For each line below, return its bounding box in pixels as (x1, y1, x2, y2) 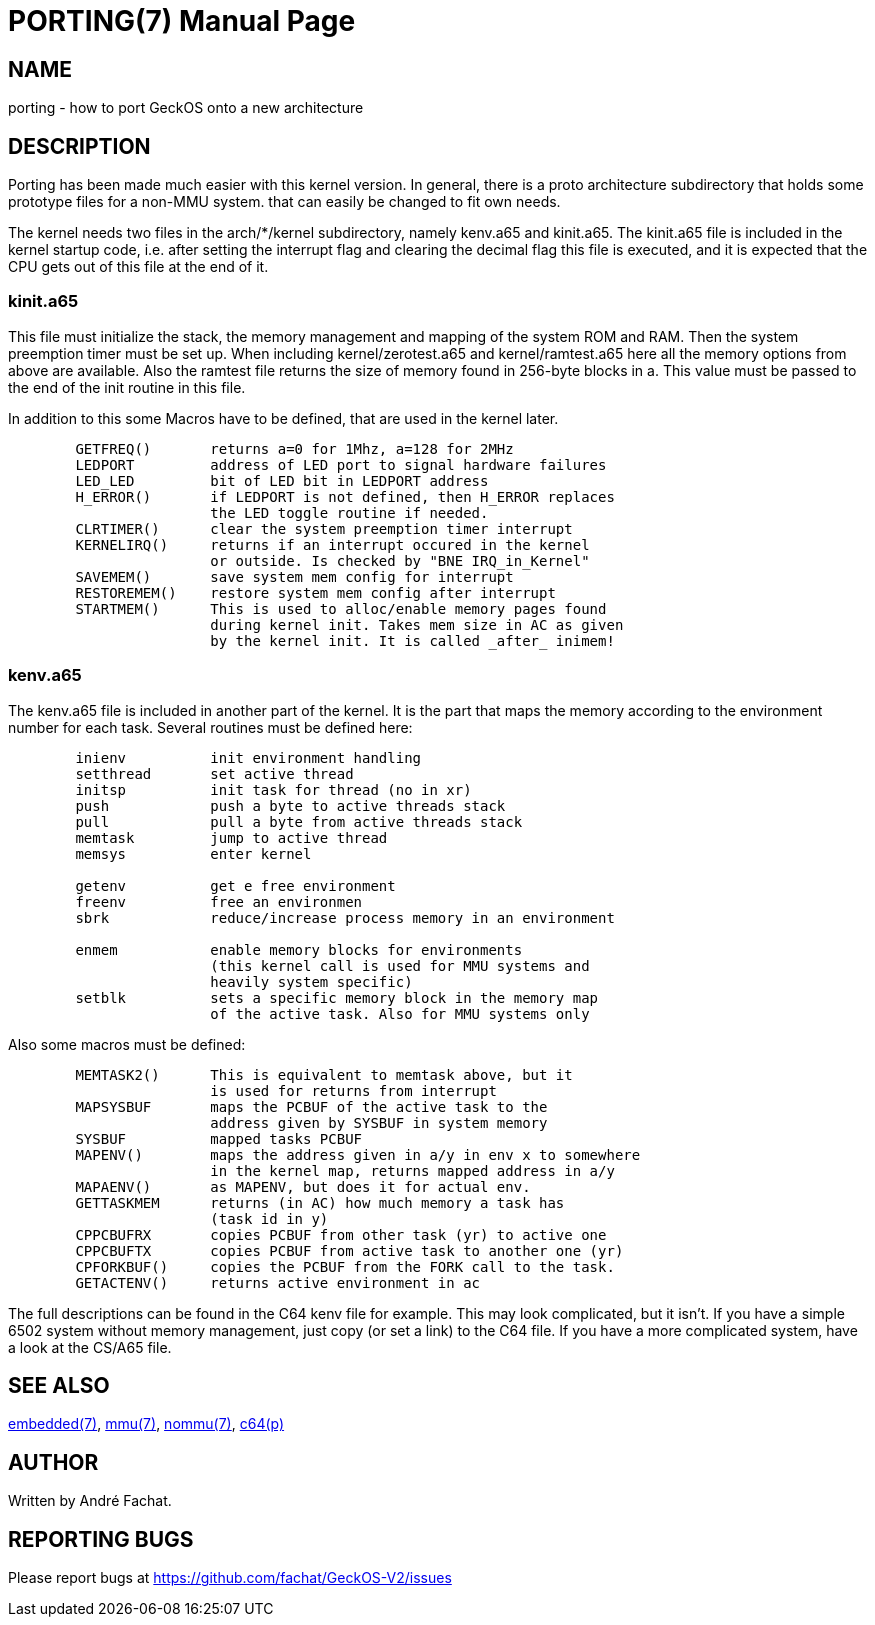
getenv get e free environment (75, 877, 396, 894)
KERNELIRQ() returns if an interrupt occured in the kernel (75, 536, 590, 553)
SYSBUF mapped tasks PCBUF (75, 1130, 363, 1147)
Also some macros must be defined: (8, 1035, 246, 1053)
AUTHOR (8, 1449, 99, 1475)
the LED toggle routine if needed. (210, 504, 489, 521)
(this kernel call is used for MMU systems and (210, 957, 590, 974)
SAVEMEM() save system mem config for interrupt (75, 568, 514, 585)
